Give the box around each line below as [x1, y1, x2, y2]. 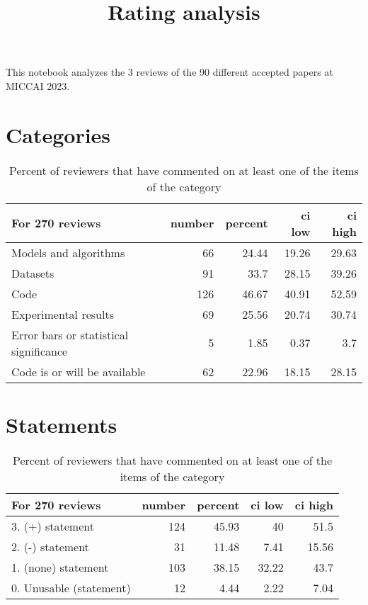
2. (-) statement [11, 538, 89, 555]
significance [11, 342, 68, 359]
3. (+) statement [11, 517, 94, 534]
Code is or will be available [11, 363, 146, 380]
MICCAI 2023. [6, 78, 70, 93]
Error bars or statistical [11, 326, 129, 343]
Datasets [11, 264, 54, 281]
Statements [6, 409, 117, 439]
